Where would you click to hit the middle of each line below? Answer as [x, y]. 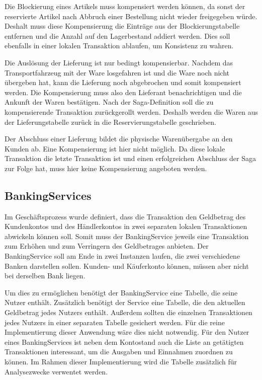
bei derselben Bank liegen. [45, 276]
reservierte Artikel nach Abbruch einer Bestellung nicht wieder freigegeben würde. [131, 16]
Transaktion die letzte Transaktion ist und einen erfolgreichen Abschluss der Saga [130, 158]
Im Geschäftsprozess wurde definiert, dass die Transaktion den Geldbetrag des [125, 216]
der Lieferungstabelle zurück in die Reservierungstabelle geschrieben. [110, 122]
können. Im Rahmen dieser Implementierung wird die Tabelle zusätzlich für [121, 362]
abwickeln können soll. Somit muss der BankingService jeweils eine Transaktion [127, 236]
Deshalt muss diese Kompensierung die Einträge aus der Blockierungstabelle [122, 26]
